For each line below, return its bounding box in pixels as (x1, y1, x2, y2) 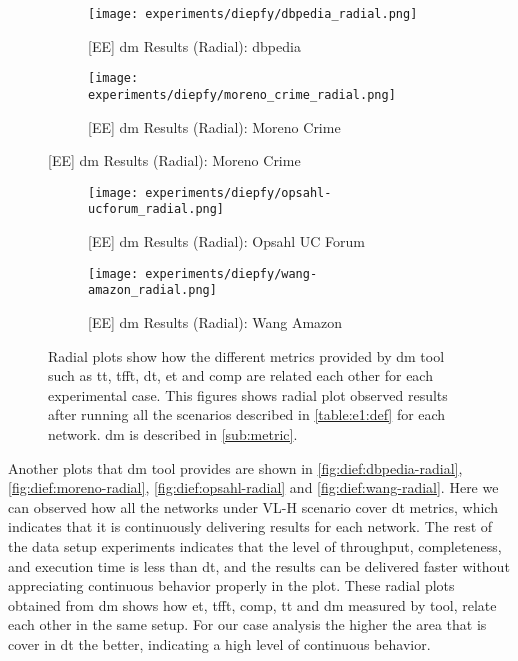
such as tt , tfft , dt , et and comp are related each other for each (48, 365, 433, 386)
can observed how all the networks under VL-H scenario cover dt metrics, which (8, 496, 498, 517)
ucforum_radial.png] (88, 202, 225, 217)
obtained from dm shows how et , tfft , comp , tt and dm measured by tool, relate (8, 594, 497, 615)
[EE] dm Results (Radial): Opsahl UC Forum (88, 231, 365, 252)
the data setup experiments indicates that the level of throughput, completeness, (8, 535, 502, 556)
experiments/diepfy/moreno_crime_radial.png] (88, 87, 396, 102)
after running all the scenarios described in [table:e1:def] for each (48, 404, 446, 425)
